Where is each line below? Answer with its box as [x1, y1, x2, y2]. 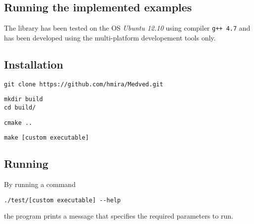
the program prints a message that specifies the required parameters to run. [4, 211, 233, 221]
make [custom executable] [4, 134, 89, 142]
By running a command [4, 179, 76, 189]
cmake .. [4, 119, 33, 126]
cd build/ [4, 104, 36, 111]
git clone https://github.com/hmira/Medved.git [4, 80, 164, 88]
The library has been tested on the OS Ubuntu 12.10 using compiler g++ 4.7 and [4, 23, 251, 33]
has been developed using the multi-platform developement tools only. [4, 32, 216, 42]
